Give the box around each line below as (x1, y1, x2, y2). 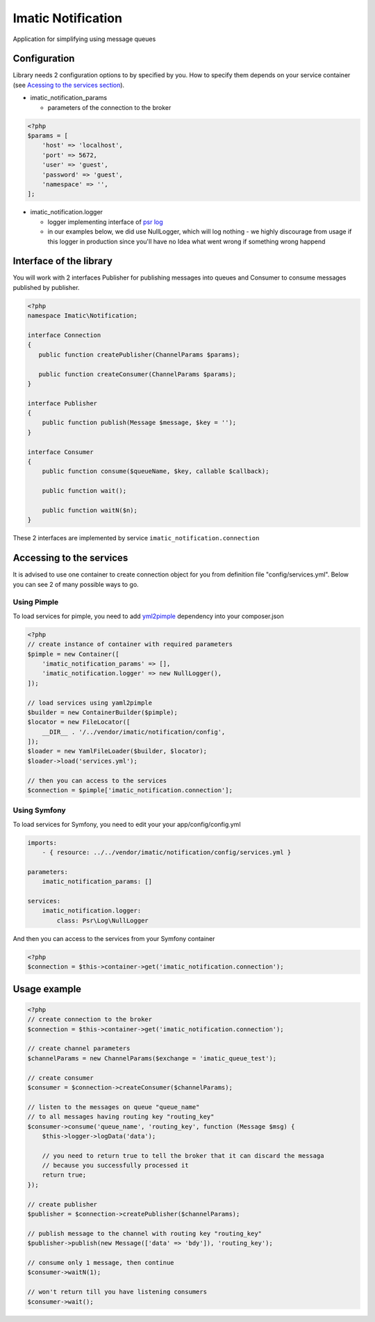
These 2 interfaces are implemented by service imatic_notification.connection (12, 534, 260, 542)
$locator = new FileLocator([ (27, 718, 131, 726)
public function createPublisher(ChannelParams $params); (38, 350, 240, 358)
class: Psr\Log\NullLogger (56, 917, 149, 924)
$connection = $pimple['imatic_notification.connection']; (27, 787, 233, 794)
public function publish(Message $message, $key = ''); (42, 419, 237, 427)
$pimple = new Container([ (27, 650, 119, 658)
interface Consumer (27, 448, 94, 456)
